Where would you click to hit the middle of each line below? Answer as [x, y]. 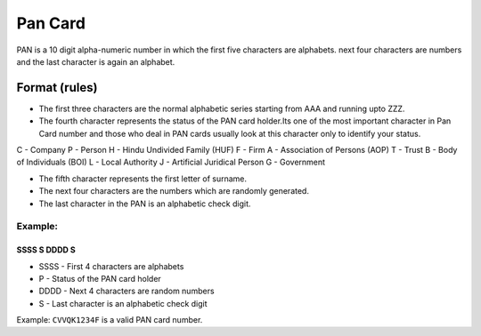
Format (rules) [57, 88]
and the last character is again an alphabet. [96, 61]
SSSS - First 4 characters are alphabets [111, 266]
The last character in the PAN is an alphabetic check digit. [145, 204]
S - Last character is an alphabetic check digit [123, 303]
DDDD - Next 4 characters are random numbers [126, 291]
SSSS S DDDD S [46, 250]
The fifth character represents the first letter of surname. [143, 179]
